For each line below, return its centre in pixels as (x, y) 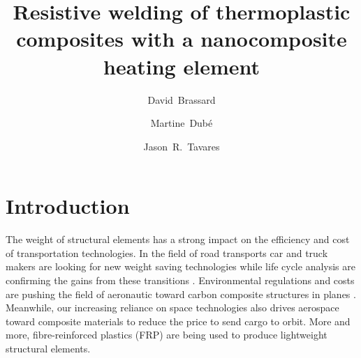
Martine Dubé (182, 123)
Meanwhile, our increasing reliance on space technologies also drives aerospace (172, 308)
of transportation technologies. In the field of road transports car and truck (167, 252)
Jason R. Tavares (182, 146)
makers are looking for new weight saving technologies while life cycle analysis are (180, 266)
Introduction (68, 206)
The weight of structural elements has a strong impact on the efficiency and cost (178, 239)
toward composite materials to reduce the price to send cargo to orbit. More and (178, 321)
